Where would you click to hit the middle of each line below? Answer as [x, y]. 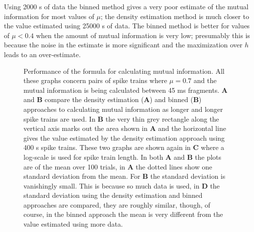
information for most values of [49, 16]
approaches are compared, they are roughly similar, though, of [117, 204]
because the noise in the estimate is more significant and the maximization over [123, 45]
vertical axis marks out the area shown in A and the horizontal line [125, 128]
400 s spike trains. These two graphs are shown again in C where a [124, 147]
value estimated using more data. [73, 224]
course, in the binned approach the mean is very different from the [123, 214]
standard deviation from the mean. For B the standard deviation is [125, 176]
